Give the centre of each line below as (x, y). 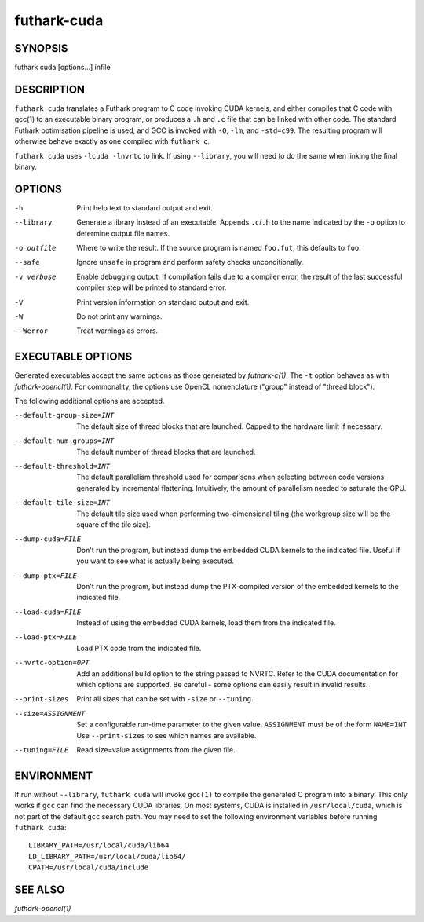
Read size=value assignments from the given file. (156, 749)
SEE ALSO (40, 890)
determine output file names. (123, 233)
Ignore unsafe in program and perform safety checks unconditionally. (190, 262)
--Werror (31, 331)
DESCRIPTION (50, 89)
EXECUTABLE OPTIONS (73, 357)
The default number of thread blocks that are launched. (166, 452)
